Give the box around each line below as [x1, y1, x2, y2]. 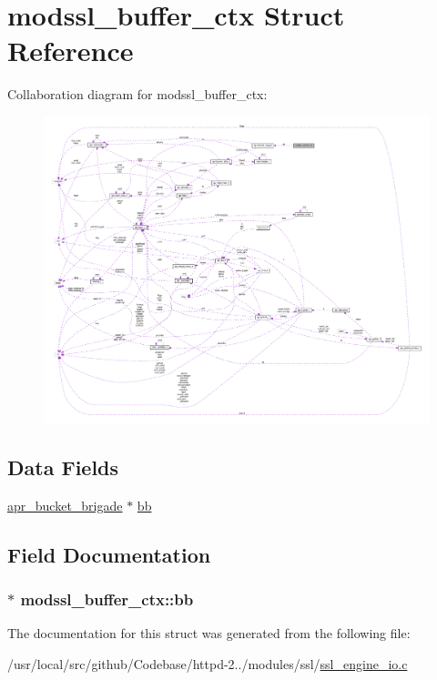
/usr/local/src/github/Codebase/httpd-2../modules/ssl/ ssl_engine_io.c [7, 654, 408, 673]
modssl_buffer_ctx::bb [20, 587, 194, 610]
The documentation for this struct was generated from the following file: [7, 624, 411, 643]
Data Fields [7, 452, 119, 481]
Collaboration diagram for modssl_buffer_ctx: [7, 85, 268, 104]
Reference [7, 32, 134, 69]
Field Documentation [7, 540, 211, 568]
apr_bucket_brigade [7, 495, 123, 514]
